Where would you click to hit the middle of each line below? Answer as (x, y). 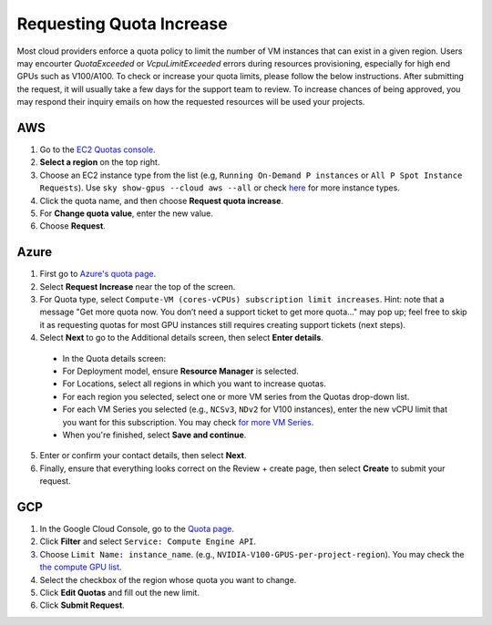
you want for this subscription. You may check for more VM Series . (188, 422)
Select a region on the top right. (100, 162)
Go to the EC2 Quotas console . (97, 149)
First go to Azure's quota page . (98, 274)
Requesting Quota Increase (122, 24)
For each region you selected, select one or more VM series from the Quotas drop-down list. (236, 396)
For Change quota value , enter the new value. (127, 213)
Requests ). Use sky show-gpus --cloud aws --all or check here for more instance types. (220, 188)
